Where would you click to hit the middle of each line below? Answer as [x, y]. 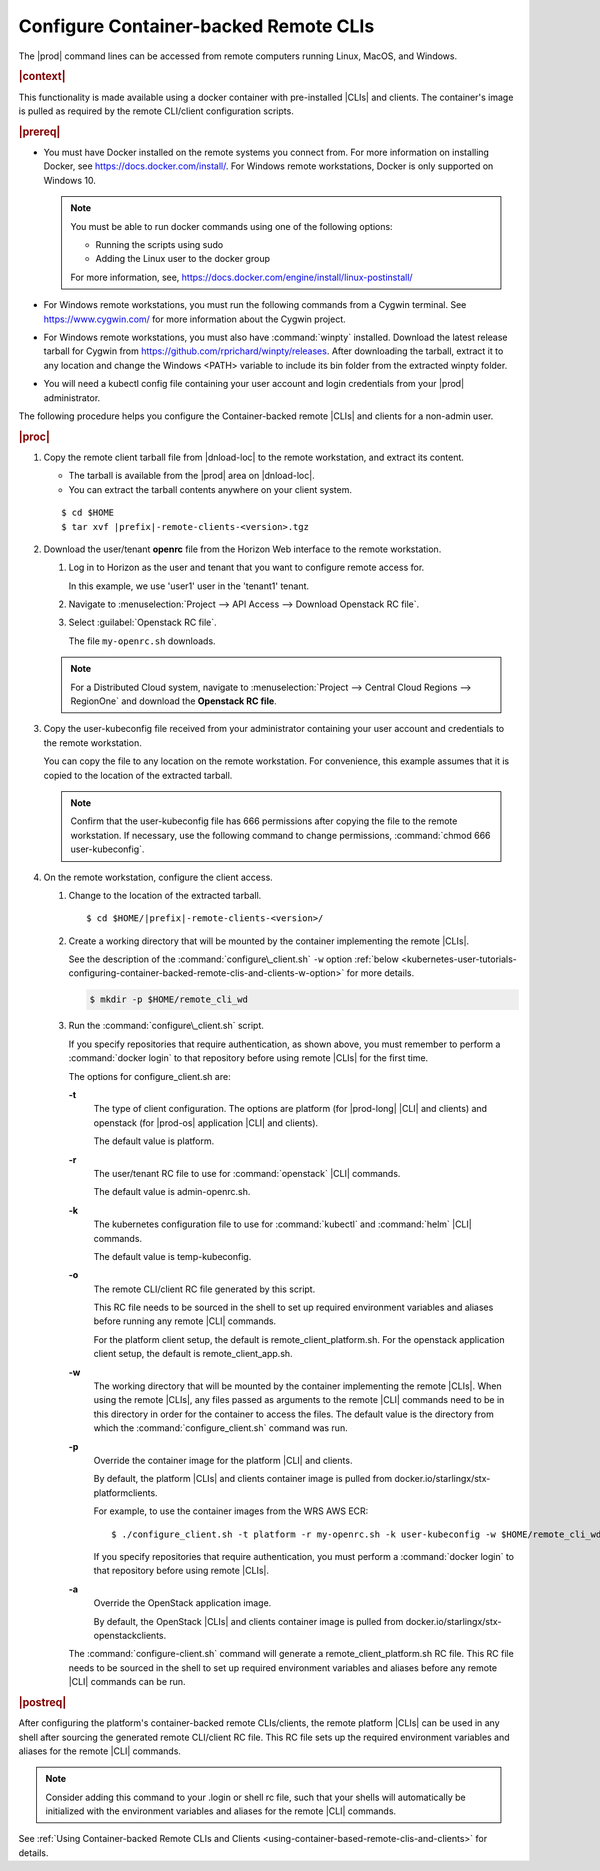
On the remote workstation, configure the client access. [158, 877]
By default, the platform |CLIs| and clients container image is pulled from [243, 1479]
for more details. [380, 973]
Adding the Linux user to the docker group [182, 259]
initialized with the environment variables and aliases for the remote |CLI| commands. [221, 1811]
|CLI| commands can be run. [127, 1682]
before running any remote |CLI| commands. [185, 1321]
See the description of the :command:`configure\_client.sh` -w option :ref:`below [233, 959]
